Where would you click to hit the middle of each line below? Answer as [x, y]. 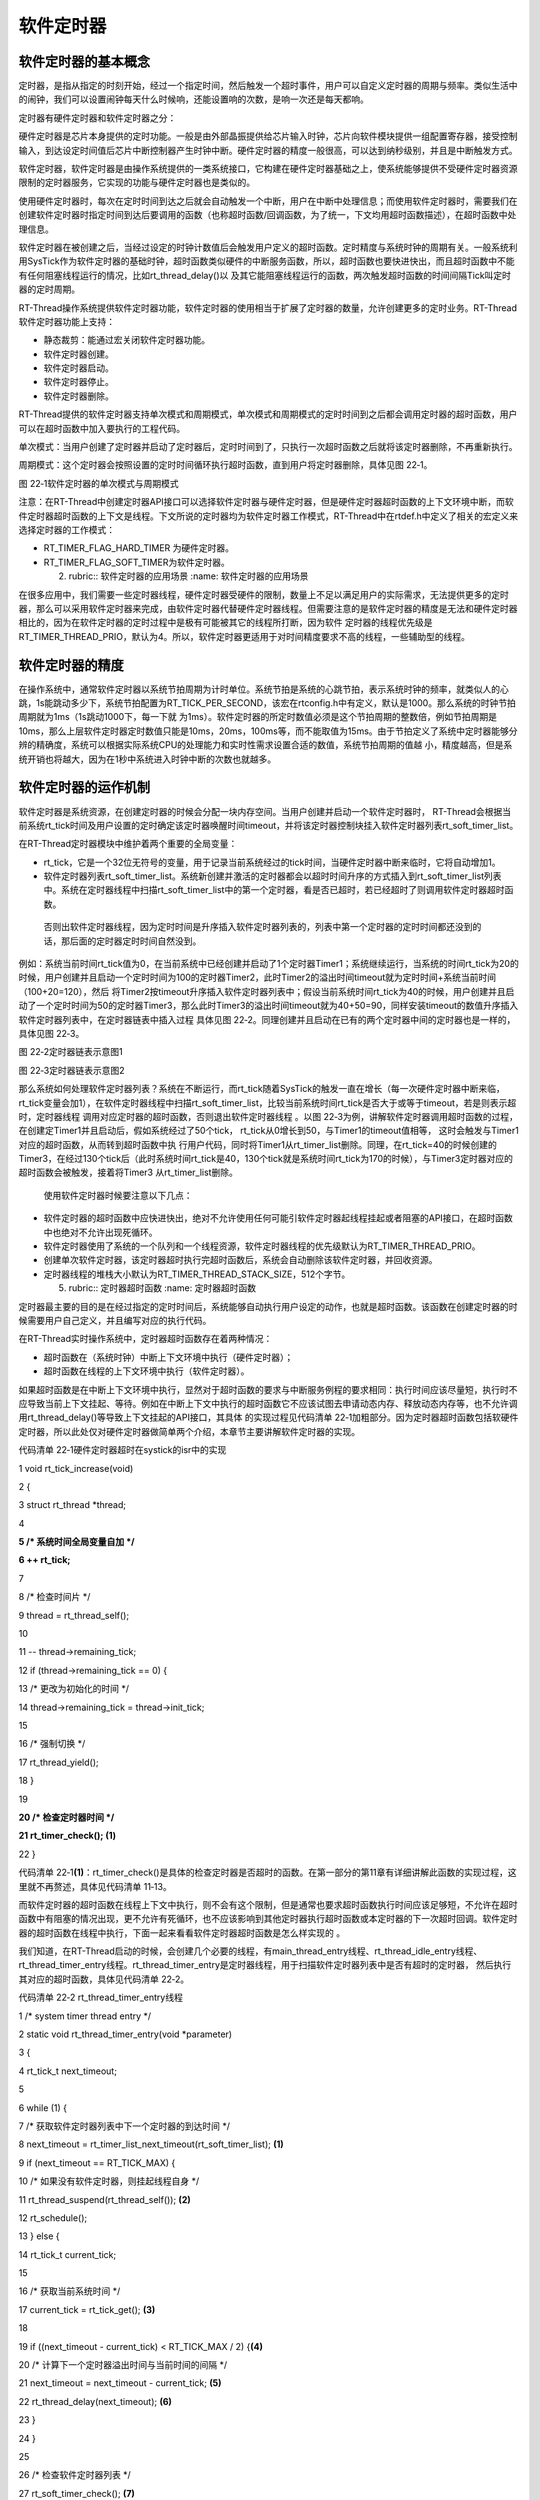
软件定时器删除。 [78, 396]
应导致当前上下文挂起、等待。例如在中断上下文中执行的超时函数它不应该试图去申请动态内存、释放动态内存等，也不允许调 [268, 1403]
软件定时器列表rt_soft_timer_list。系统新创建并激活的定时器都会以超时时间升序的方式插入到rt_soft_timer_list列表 [272, 876]
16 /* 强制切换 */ [52, 1744]
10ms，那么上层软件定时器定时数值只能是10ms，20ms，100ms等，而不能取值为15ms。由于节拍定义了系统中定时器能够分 [268, 731]
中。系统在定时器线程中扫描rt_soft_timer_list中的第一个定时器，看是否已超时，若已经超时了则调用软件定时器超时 [274, 890]
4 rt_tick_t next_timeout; [67, 2071]
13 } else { [39, 2236]
